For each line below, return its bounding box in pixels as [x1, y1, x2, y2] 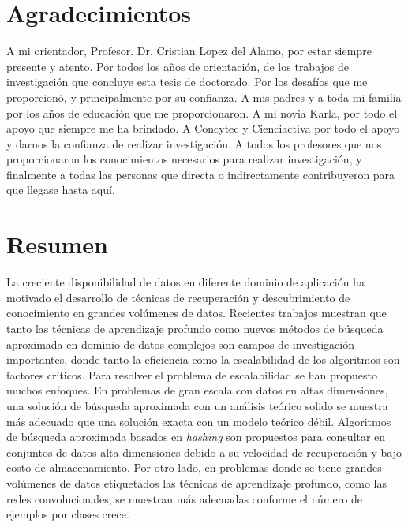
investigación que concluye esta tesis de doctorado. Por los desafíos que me [6, 73, 368, 90]
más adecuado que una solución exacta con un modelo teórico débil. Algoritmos [6, 413, 391, 429]
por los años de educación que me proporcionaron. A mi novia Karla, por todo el [6, 104, 398, 121]
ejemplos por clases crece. [6, 506, 129, 522]
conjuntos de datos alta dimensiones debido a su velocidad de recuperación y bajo [6, 443, 402, 460]
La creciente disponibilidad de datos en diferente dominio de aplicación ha [6, 274, 365, 290]
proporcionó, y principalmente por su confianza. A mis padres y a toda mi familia [6, 88, 402, 105]
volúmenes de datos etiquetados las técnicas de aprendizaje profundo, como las [6, 474, 387, 491]
